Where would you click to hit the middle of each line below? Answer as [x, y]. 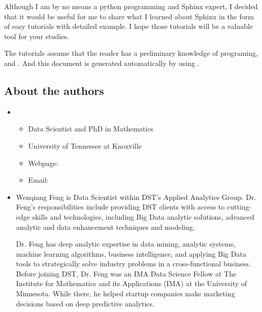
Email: [38, 180]
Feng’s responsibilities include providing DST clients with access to [120, 207]
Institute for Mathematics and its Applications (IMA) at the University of [132, 283]
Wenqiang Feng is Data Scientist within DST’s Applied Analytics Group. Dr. [136, 197]
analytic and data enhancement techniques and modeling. [105, 227]
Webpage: [43, 163]
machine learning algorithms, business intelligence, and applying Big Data [131, 253]
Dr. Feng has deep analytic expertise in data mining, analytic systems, [126, 244]
